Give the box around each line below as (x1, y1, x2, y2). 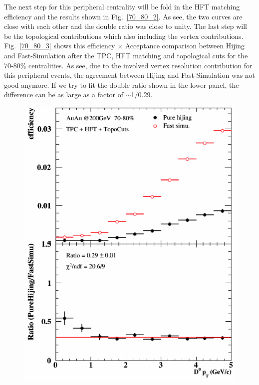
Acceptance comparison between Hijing (125, 40, 245, 51)
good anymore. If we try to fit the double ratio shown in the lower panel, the (4, 79, 239, 90)
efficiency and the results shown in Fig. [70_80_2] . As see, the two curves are (4, 11, 243, 21)
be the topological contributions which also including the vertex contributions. (4, 30, 244, 41)
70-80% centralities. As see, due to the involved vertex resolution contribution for (4, 60, 253, 70)
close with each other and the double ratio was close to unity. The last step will (4, 21, 247, 31)
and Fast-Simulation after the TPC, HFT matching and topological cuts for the (4, 50, 248, 60)
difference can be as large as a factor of (4, 89, 124, 100)
